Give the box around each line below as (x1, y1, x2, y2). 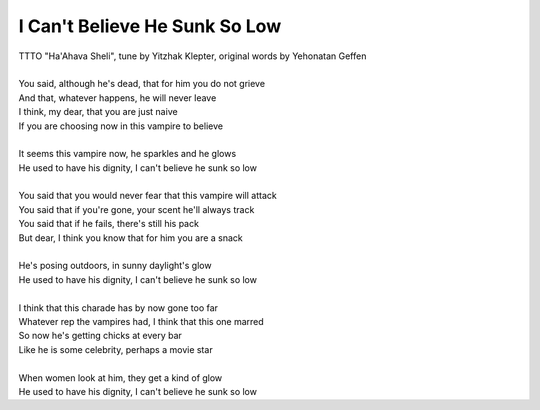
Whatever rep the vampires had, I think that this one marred (18, 315, 264, 327)
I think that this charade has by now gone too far (18, 301, 219, 314)
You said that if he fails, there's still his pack (18, 218, 200, 230)
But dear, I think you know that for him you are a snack (18, 231, 244, 244)
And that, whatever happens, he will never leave (18, 91, 217, 104)
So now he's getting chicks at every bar (18, 330, 182, 342)
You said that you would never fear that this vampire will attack (18, 190, 277, 202)
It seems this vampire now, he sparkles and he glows (18, 148, 237, 160)
